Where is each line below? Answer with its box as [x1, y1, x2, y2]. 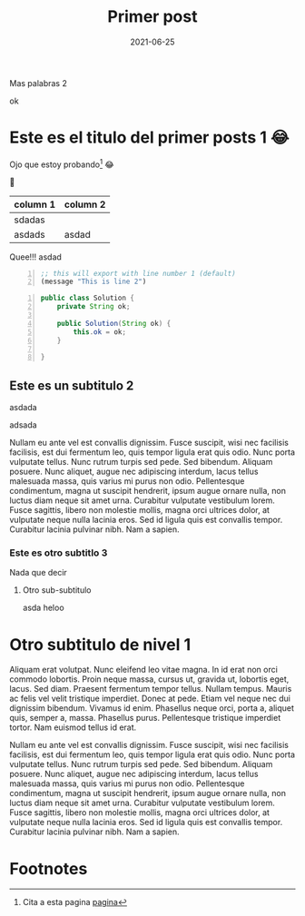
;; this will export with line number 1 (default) [40, 269, 236, 278]
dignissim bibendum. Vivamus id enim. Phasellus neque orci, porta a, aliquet [9, 703, 295, 714]
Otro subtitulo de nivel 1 [9, 634, 192, 655]
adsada [9, 419, 38, 430]
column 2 [64, 198, 106, 211]
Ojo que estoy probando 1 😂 [9, 157, 115, 170]
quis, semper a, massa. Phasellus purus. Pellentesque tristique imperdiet [9, 713, 281, 724]
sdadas [14, 213, 45, 226]
